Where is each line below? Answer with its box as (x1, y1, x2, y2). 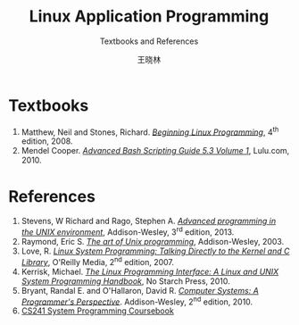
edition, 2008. (21, 136, 73, 146)
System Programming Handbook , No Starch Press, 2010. (21, 275, 231, 287)
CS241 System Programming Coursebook (21, 305, 175, 316)
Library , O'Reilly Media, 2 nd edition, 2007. (21, 254, 175, 267)
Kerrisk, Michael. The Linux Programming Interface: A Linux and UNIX (21, 266, 279, 277)
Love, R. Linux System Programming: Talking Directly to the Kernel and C (21, 246, 290, 256)
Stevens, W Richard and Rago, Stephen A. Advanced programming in (21, 216, 277, 227)
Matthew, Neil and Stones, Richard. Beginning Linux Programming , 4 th (21, 125, 279, 137)
